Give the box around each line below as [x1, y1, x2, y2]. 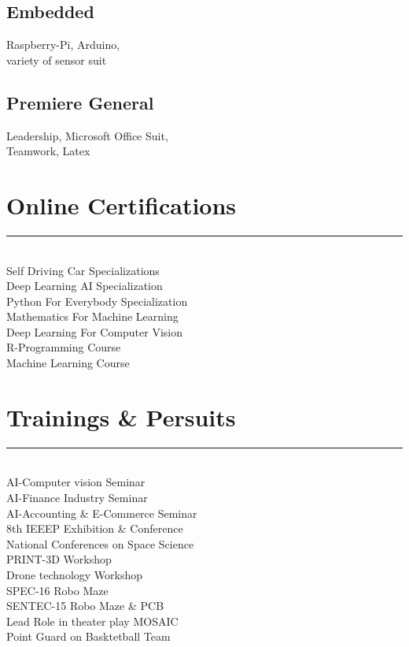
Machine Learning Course [6, 355, 130, 371]
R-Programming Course [6, 339, 121, 355]
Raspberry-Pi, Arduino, [6, 36, 120, 53]
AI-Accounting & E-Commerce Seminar [6, 504, 197, 521]
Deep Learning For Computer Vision [6, 323, 183, 340]
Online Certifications [6, 188, 237, 221]
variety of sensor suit [6, 51, 107, 68]
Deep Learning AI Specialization [6, 277, 163, 294]
